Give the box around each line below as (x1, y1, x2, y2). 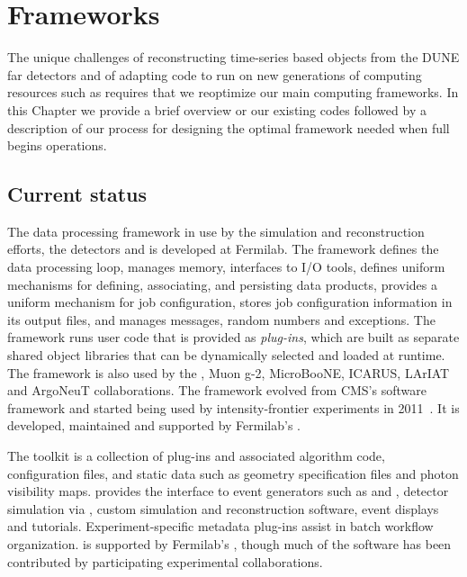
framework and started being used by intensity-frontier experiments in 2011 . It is (7, 398, 460, 417)
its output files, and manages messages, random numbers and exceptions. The (7, 310, 436, 329)
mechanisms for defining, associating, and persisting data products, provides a (7, 275, 437, 293)
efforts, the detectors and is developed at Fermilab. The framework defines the (7, 239, 439, 258)
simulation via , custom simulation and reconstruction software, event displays (7, 499, 439, 518)
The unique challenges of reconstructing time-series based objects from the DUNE (7, 48, 460, 67)
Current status (7, 180, 148, 208)
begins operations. (7, 136, 107, 155)
